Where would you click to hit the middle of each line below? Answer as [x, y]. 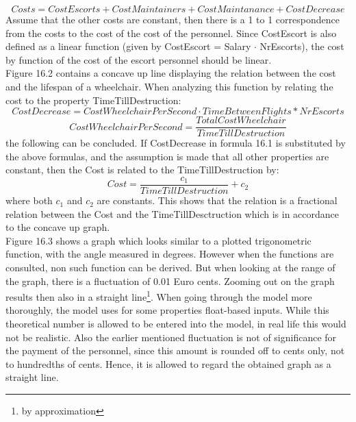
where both [29, 200]
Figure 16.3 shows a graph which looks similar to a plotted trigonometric [158, 240]
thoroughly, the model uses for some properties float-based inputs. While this [167, 310]
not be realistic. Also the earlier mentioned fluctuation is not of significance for [171, 337]
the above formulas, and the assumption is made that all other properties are [167, 156]
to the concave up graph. [58, 227]
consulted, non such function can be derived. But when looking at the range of [170, 268]
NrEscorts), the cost [302, 46]
